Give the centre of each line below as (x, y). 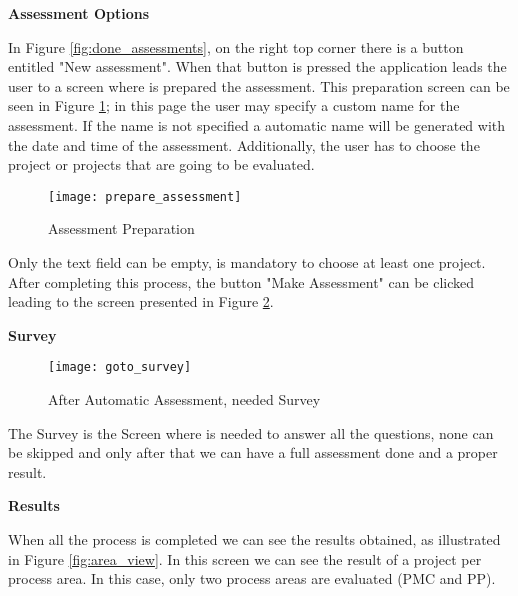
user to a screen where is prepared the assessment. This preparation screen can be (259, 85)
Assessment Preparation (121, 228)
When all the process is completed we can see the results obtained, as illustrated (254, 539)
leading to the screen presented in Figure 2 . (141, 301)
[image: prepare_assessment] (145, 196)
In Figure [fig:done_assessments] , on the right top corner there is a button (236, 46)
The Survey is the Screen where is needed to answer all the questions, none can (251, 432)
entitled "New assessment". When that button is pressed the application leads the (257, 66)
